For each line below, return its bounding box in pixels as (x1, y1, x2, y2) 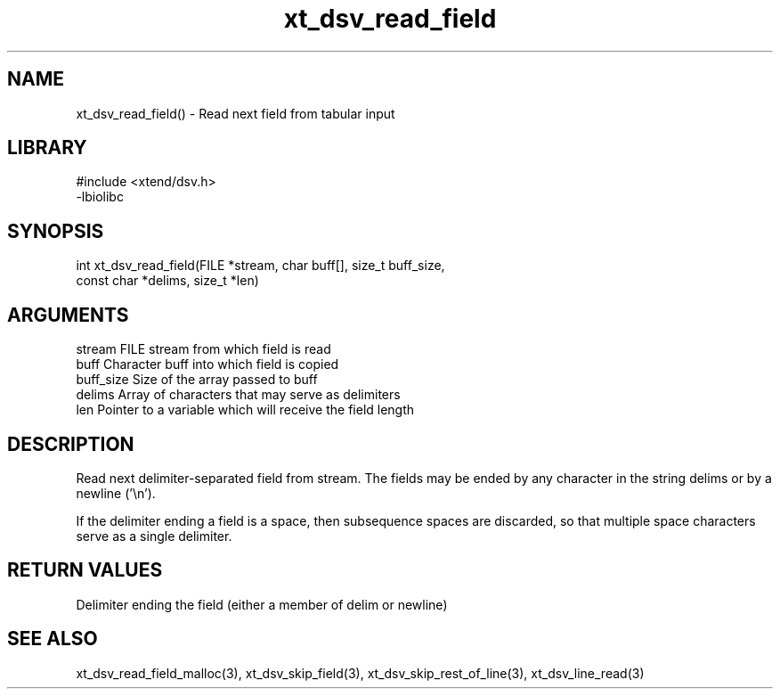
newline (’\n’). (76, 485, 156, 501)
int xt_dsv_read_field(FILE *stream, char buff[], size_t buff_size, (76, 258, 445, 274)
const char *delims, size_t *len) (76, 273, 259, 289)
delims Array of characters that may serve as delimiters (76, 387, 401, 403)
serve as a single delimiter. (76, 528, 232, 544)
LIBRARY (7, 136, 87, 160)
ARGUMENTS (7, 303, 129, 326)
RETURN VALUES (7, 559, 163, 582)
